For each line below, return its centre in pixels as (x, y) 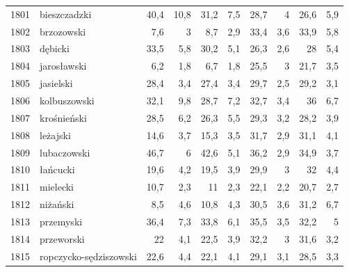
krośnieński (63, 117)
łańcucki (57, 169)
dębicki (55, 48)
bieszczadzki (66, 14)
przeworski (62, 238)
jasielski (56, 83)
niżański (57, 204)
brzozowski (63, 31)
